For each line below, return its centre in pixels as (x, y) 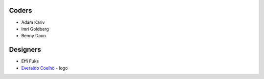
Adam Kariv (33, 22)
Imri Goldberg (35, 29)
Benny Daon (34, 36)
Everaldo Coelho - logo (44, 68)
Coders (21, 10)
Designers (25, 50)
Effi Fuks (30, 61)
